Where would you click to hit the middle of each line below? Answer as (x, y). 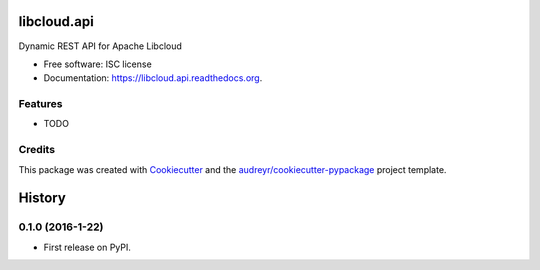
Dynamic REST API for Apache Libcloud (100, 46)
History (42, 198)
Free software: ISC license (97, 64)
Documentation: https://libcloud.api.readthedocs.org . (153, 78)
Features (40, 104)
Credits (36, 150)
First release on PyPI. (87, 247)
